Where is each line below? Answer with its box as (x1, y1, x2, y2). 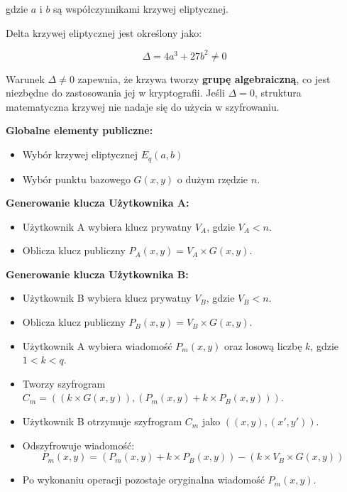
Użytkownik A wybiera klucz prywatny (22, 219, 192, 234)
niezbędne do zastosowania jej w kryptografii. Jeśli (6, 85, 225, 100)
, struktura (254, 85, 302, 100)
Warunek (6, 71, 45, 86)
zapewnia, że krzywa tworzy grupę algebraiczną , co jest (77, 71, 331, 86)
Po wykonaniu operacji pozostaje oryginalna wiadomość (22, 472, 265, 487)
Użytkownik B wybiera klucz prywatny (22, 290, 192, 305)
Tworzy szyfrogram (22, 376, 106, 390)
